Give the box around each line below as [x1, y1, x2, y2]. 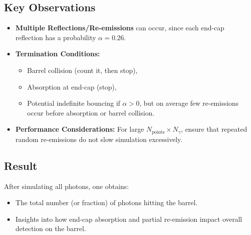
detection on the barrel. [15, 223, 86, 234]
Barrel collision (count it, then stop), [27, 65, 137, 75]
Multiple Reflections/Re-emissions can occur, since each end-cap [15, 23, 225, 33]
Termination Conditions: [15, 48, 100, 59]
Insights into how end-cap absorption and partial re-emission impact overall [15, 213, 242, 224]
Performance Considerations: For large [15, 124, 144, 134]
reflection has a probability [15, 32, 96, 42]
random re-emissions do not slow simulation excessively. [15, 134, 183, 144]
